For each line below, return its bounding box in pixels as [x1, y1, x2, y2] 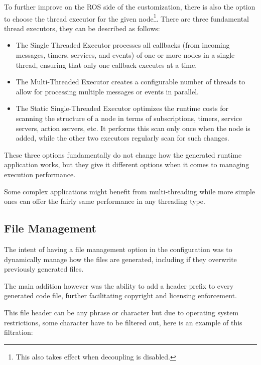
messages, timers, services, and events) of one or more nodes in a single [16, 50, 235, 60]
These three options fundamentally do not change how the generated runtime [4, 149, 242, 160]
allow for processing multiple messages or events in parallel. [16, 86, 199, 96]
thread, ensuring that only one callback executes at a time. [16, 59, 197, 70]
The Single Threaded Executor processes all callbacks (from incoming [16, 40, 230, 50]
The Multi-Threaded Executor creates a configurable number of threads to [16, 76, 245, 87]
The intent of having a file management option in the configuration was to [4, 244, 232, 254]
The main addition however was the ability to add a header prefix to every [4, 280, 234, 291]
